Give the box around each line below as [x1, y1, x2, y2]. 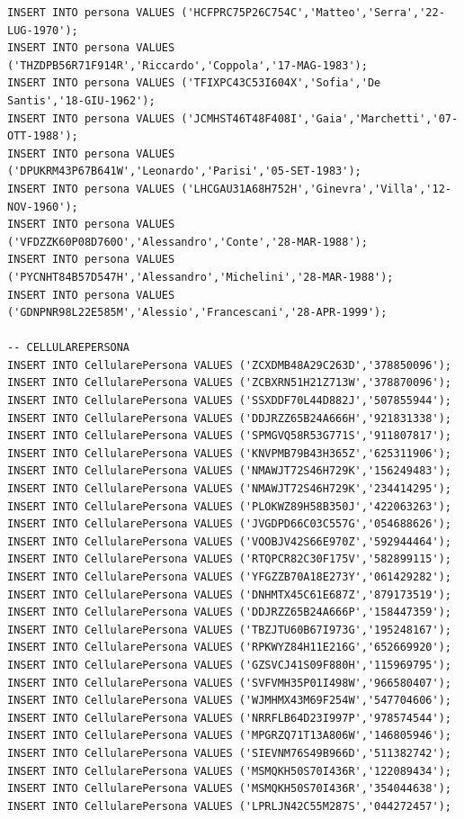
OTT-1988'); [7, 130, 78, 143]
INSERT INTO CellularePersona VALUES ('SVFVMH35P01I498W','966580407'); [7, 676, 451, 689]
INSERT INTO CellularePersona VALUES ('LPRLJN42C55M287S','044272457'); [7, 799, 451, 813]
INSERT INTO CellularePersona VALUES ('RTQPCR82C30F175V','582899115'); [7, 553, 451, 566]
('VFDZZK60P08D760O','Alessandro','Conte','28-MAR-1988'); [7, 235, 368, 248]
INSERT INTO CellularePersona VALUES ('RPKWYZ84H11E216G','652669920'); [7, 641, 451, 654]
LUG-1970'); [7, 23, 78, 37]
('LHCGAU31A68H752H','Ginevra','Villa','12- [181, 182, 451, 195]
